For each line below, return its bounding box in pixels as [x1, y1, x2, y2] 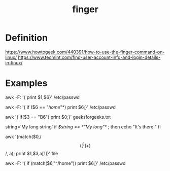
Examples [5, 78, 48, 89]
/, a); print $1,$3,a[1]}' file [5, 150, 58, 156]
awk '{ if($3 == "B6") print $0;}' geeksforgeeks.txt [5, 114, 111, 120]
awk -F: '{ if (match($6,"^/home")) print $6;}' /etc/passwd [5, 160, 126, 166]
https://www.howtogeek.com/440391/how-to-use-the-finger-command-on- [5, 49, 165, 55]
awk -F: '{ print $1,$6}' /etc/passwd [5, 94, 80, 100]
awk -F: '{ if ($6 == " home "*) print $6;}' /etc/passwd [5, 104, 116, 110]
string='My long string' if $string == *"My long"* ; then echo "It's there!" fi [5, 123, 161, 130]
